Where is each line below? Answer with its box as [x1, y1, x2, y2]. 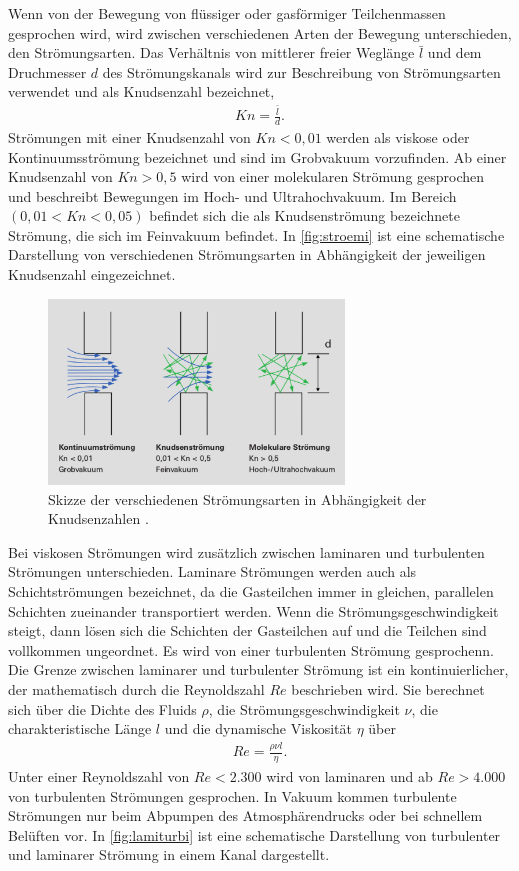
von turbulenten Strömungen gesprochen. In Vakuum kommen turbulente [8, 785, 457, 806]
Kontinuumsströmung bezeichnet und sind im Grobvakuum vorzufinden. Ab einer [8, 146, 507, 167]
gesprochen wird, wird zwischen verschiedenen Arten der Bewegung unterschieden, [8, 22, 512, 43]
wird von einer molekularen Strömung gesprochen [181, 166, 485, 187]
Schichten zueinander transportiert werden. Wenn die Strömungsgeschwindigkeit [8, 600, 499, 621]
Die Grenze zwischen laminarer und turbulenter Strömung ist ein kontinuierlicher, [8, 659, 509, 680]
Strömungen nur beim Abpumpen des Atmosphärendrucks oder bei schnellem [8, 805, 483, 826]
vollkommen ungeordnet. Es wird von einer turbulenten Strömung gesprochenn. [8, 639, 494, 660]
